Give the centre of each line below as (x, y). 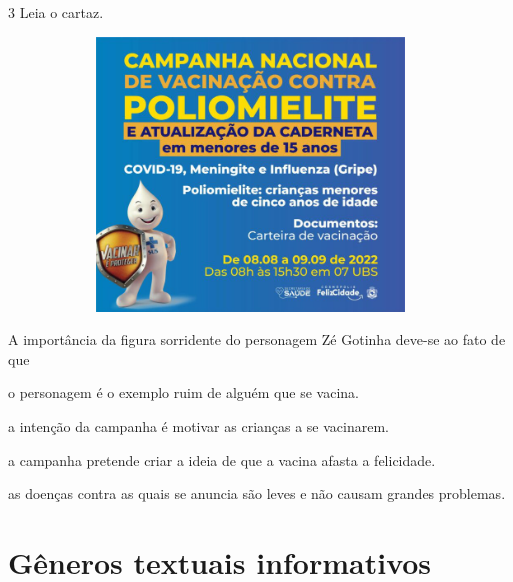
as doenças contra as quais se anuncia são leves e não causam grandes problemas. (257, 493)
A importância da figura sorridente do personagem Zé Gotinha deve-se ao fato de (257, 339)
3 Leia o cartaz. (56, 12)
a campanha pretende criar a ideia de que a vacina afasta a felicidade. (222, 459)
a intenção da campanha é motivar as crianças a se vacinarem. (199, 425)
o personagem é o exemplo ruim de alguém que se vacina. (183, 392)
